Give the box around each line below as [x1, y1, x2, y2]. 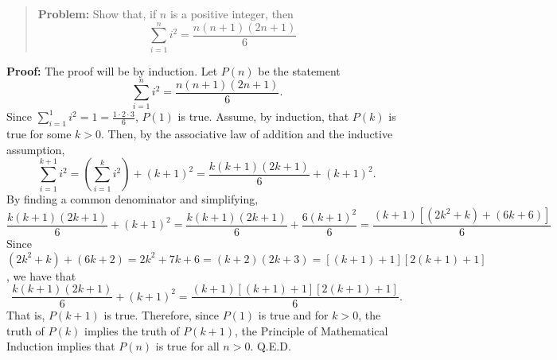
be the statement [258, 62, 341, 79]
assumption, [6, 141, 65, 157]
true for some [6, 126, 72, 142]
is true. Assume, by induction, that [177, 108, 349, 125]
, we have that [6, 267, 76, 284]
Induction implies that [6, 338, 115, 354]
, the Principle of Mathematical [235, 322, 388, 339]
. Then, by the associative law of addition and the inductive [101, 126, 393, 142]
